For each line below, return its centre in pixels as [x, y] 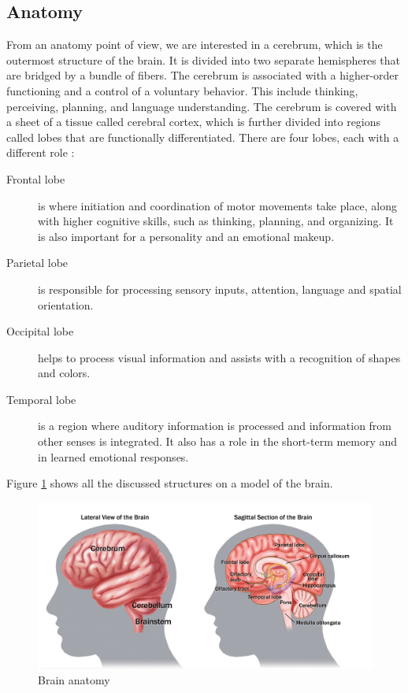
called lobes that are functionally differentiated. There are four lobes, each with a [203, 137]
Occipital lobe [40, 331]
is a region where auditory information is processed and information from [215, 426]
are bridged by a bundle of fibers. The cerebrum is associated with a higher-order [203, 75]
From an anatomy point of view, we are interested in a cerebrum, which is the [195, 44]
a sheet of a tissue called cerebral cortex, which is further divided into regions [194, 122]
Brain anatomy [74, 680]
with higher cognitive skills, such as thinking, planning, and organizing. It [216, 221]
